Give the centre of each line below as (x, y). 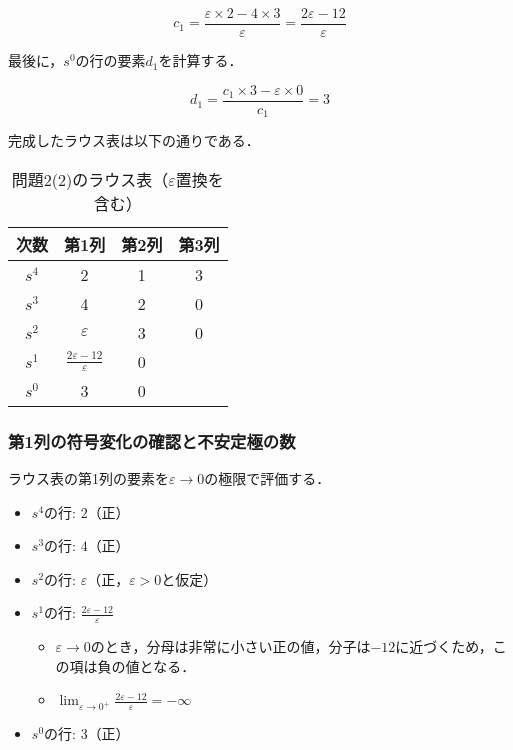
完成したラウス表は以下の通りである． (134, 140)
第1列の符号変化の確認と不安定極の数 (152, 440)
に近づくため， (444, 646)
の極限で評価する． (267, 477)
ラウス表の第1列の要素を (88, 477)
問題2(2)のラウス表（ (90, 179)
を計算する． (200, 60)
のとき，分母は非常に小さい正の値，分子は (230, 646)
